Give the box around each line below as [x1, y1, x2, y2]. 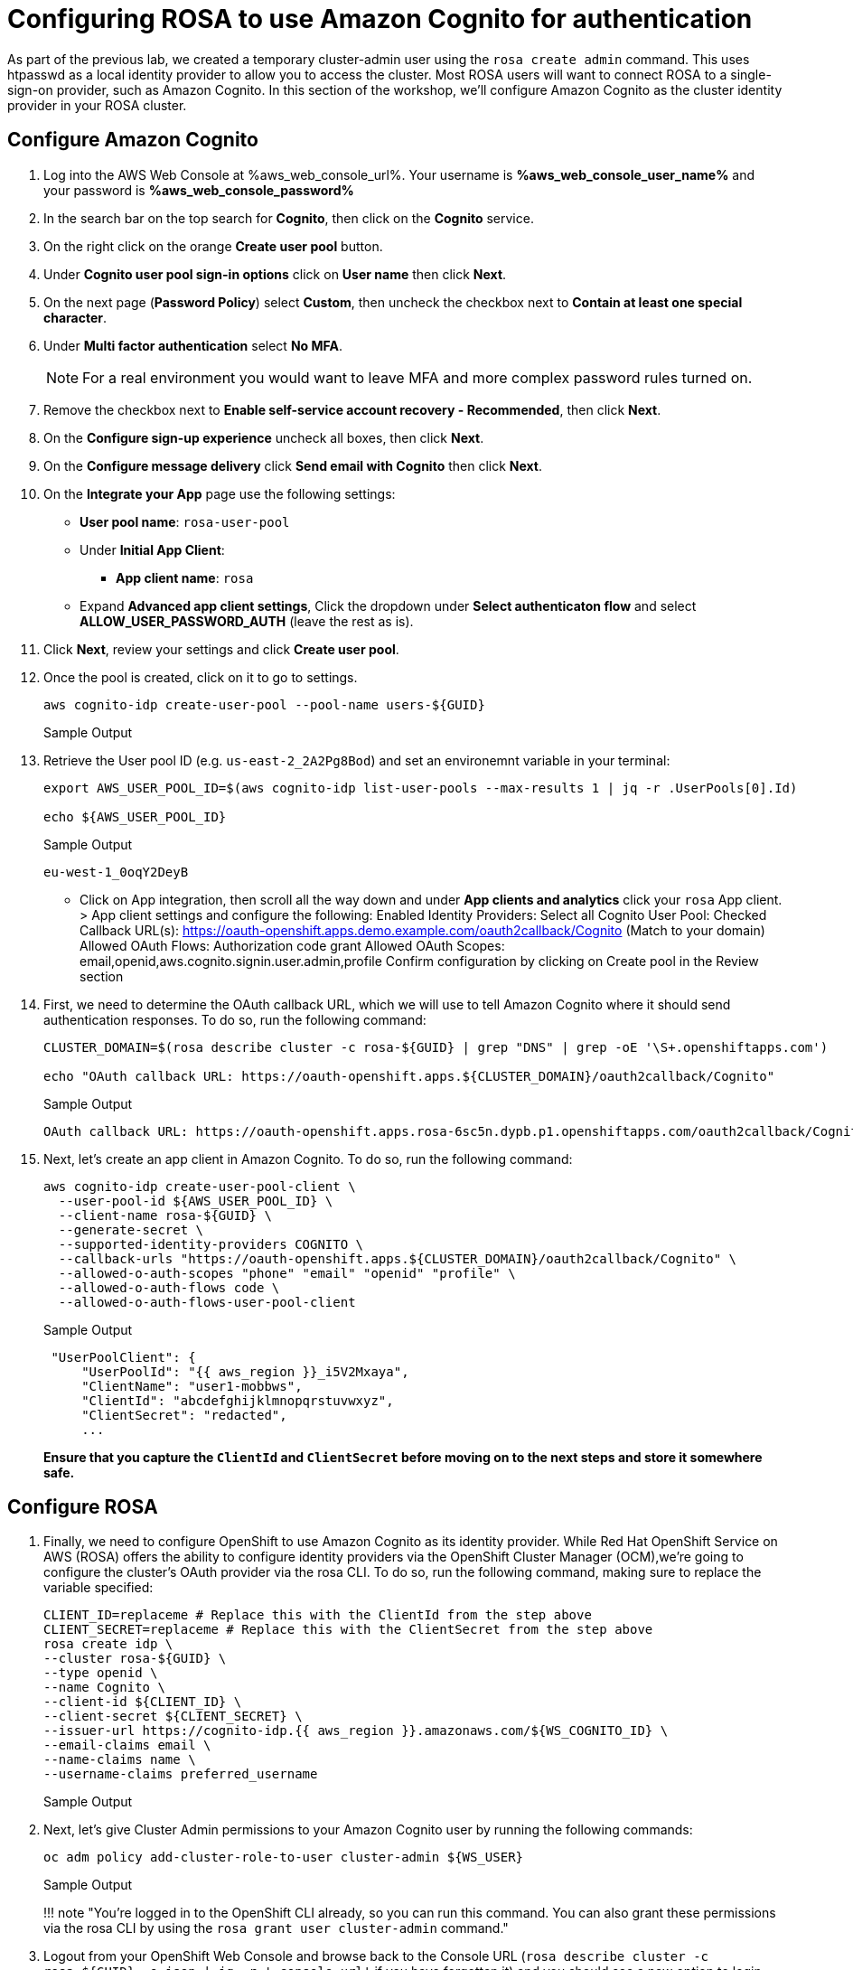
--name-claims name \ [43, 1752, 196, 1768]
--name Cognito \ [43, 1680, 165, 1695]
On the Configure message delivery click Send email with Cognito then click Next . [43, 457, 543, 474]
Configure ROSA [7, 1496, 158, 1519]
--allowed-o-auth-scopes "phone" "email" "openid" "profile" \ [58, 1265, 516, 1280]
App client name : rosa [116, 569, 254, 586]
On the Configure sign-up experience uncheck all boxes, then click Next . [43, 429, 484, 446]
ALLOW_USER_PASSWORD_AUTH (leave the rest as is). [80, 613, 414, 629]
